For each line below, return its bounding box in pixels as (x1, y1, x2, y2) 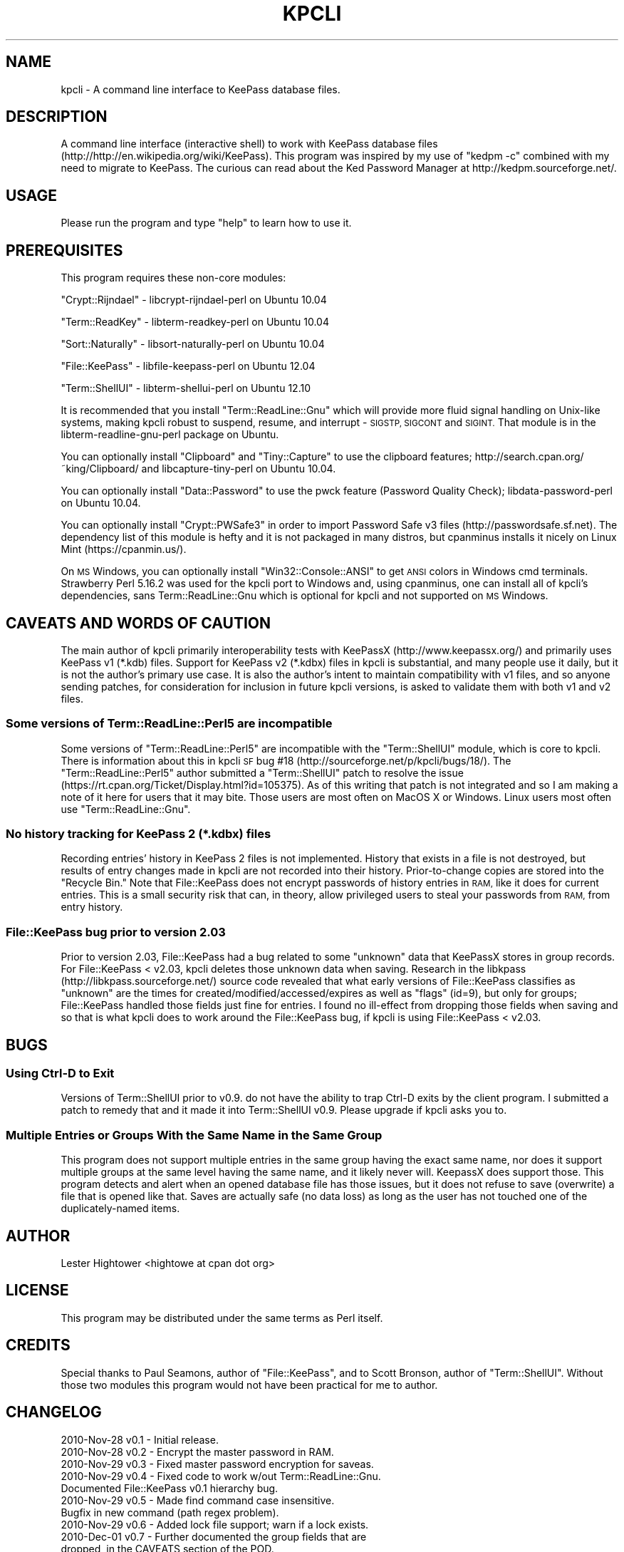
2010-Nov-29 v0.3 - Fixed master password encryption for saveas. (61, 1457, 374, 1470)
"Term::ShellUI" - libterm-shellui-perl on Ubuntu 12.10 (61, 382, 311, 395)
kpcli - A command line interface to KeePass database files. (61, 83, 340, 95)
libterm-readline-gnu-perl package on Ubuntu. (61, 428, 279, 441)
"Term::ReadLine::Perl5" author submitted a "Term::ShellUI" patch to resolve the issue (61, 766, 464, 779)
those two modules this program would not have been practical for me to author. (61, 1378, 438, 1391)
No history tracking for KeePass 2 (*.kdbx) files (6, 827, 271, 842)
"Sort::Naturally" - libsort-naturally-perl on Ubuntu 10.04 (61, 338, 325, 351)
